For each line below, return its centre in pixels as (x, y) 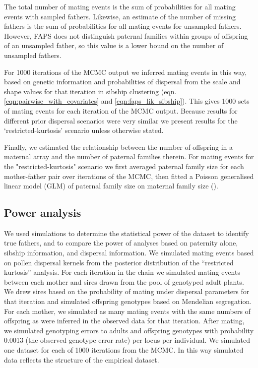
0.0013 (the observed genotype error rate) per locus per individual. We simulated (127, 340)
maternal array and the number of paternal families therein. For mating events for (129, 156)
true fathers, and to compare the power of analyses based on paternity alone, (121, 243)
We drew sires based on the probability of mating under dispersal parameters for (127, 291)
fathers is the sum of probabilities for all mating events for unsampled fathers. (123, 26)
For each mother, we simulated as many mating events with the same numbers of (127, 311)
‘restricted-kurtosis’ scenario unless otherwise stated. (84, 130)
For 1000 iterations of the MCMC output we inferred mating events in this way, (126, 72)
